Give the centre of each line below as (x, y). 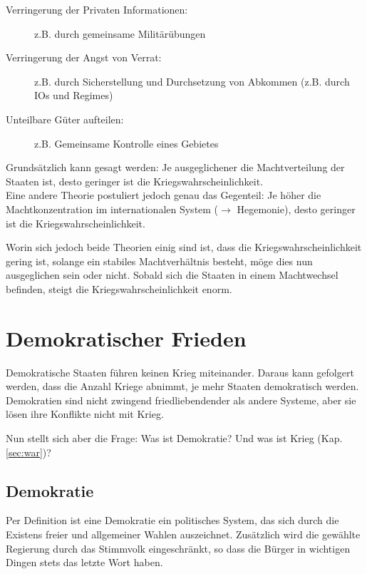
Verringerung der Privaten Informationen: (97, 9)
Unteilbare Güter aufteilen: (65, 119)
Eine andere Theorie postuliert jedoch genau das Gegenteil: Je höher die (164, 195)
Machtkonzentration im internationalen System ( (112, 209)
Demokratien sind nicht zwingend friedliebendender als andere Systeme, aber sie (181, 400)
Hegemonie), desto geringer (296, 209)
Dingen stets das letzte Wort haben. (84, 562)
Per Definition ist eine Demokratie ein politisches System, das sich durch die (172, 520)
